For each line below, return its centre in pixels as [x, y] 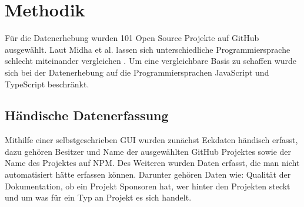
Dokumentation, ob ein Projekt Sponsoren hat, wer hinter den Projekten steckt [148, 186]
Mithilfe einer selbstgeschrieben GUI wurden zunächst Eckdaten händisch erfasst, [151, 140]
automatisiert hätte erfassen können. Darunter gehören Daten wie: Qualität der [148, 174]
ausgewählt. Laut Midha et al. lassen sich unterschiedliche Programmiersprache [148, 49]
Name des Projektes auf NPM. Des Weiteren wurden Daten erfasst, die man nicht [152, 163]
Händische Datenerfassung [87, 115]
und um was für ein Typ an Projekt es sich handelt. [98, 197]
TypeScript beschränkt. [47, 84]
